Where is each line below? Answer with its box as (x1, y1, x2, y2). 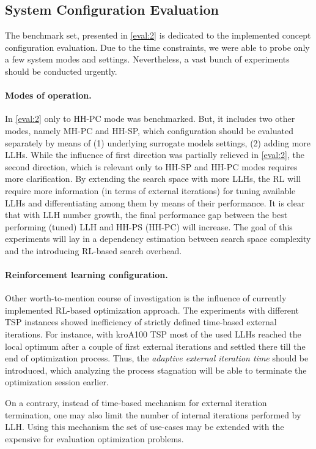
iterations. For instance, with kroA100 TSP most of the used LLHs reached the (5, 328, 301, 341)
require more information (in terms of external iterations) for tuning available (5, 184, 296, 197)
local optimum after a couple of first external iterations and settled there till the (5, 339, 306, 352)
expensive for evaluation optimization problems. (5, 432, 184, 445)
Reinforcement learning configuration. (5, 268, 168, 281)
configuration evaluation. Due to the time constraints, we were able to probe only (5, 40, 310, 53)
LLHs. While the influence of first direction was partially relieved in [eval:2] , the (5, 148, 305, 161)
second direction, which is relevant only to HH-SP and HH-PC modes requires (5, 160, 298, 173)
